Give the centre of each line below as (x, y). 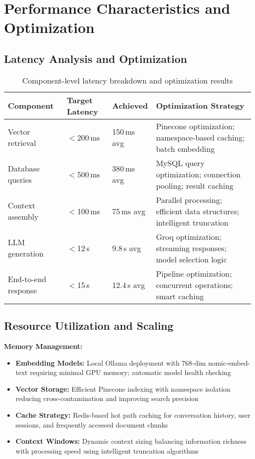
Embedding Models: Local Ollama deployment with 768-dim (111, 362)
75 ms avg (129, 211)
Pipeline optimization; (194, 273)
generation (26, 254)
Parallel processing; (189, 200)
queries (20, 180)
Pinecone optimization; (195, 126)
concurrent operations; (194, 285)
